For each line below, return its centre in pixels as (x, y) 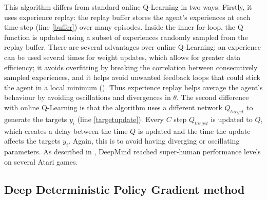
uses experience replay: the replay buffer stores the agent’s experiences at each (127, 17)
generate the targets (36, 119)
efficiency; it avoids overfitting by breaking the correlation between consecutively (131, 67)
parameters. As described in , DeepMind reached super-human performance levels (132, 151)
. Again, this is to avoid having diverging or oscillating (154, 141)
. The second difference (213, 97)
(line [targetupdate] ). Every (120, 119)
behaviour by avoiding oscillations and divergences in (88, 97)
